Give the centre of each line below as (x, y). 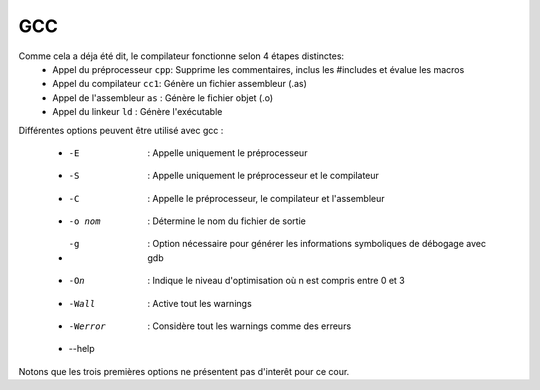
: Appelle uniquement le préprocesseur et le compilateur (263, 176)
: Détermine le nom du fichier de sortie (227, 221)
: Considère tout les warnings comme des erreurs (249, 326)
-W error (87, 326)
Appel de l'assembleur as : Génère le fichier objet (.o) (163, 97)
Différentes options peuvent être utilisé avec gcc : (121, 130)
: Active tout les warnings (199, 303)
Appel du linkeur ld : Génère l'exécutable (137, 112)
